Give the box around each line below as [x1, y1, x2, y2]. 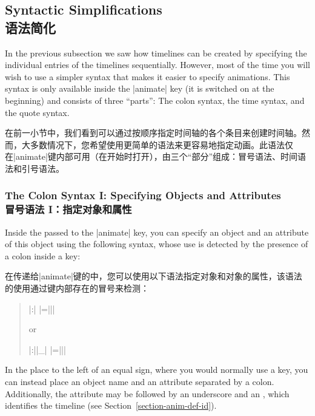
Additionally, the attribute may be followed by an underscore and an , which [5, 387, 290, 400]
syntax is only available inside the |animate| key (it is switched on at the [5, 82, 274, 95]
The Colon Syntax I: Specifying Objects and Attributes [5, 188, 281, 203]
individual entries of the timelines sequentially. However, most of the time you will [5, 58, 310, 71]
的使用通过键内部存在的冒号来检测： [5, 282, 149, 295]
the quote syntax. [5, 106, 70, 118]
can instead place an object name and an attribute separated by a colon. [5, 375, 274, 388]
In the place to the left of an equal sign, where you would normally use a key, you [5, 363, 308, 376]
